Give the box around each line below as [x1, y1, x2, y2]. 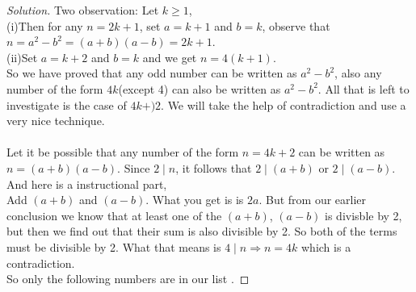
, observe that [262, 17, 330, 34]
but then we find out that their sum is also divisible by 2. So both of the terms [6, 223, 397, 240]
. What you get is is [145, 191, 244, 208]
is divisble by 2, [325, 206, 402, 223]
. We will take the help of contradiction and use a [161, 96, 406, 113]
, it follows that [175, 159, 252, 176]
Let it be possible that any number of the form [6, 144, 239, 161]
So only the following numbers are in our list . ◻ [6, 270, 250, 287]
